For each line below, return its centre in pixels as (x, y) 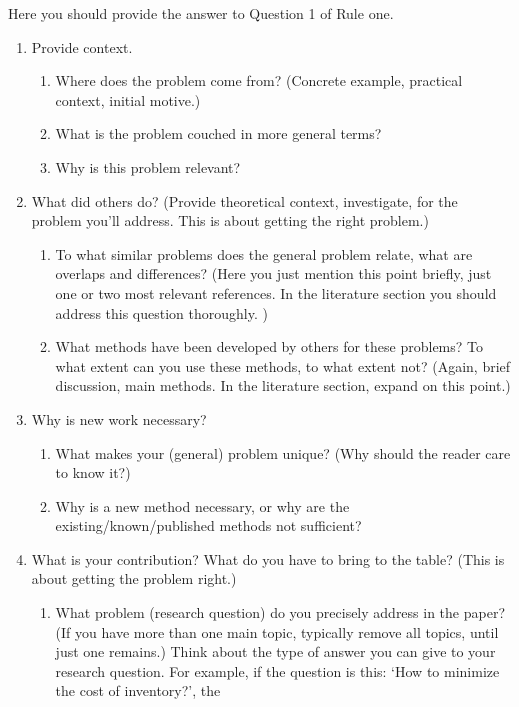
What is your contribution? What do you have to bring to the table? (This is (268, 558)
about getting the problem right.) (134, 578)
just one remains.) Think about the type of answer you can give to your (275, 651)
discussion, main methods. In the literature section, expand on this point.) (283, 385)
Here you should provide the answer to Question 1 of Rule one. (201, 13)
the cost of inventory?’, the (138, 690)
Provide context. (82, 46)
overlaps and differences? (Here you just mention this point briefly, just (273, 273)
